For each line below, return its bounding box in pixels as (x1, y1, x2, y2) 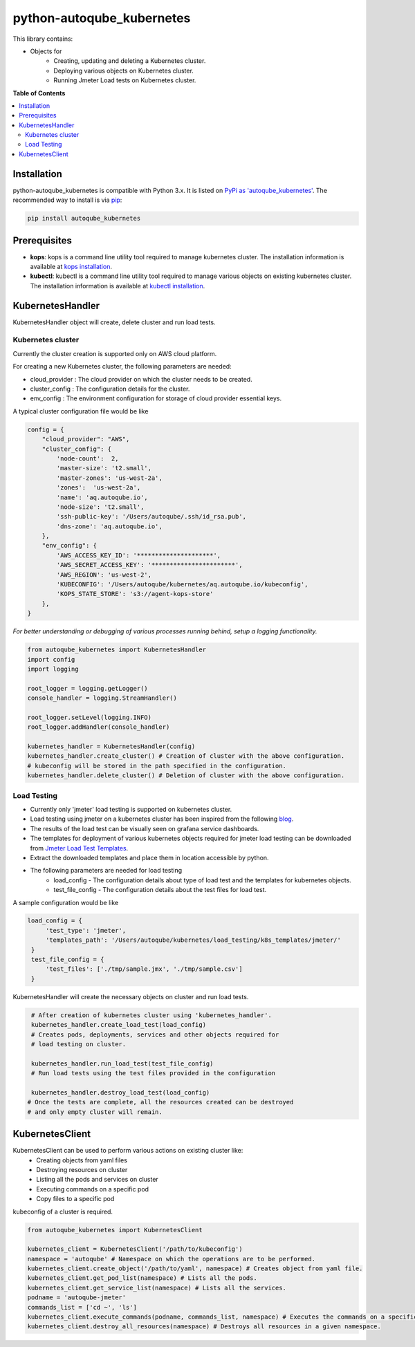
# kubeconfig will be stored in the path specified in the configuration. (27, 761, 287, 770)
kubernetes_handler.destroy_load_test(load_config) (31, 1088, 210, 1096)
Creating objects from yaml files (36, 1155, 128, 1164)
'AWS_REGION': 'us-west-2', (56, 570, 152, 579)
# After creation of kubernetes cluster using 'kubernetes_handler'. (31, 1011, 273, 1019)
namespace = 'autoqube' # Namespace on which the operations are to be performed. (27, 1255, 316, 1263)
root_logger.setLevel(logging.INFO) (27, 713, 152, 721)
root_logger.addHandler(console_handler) (27, 723, 170, 731)
